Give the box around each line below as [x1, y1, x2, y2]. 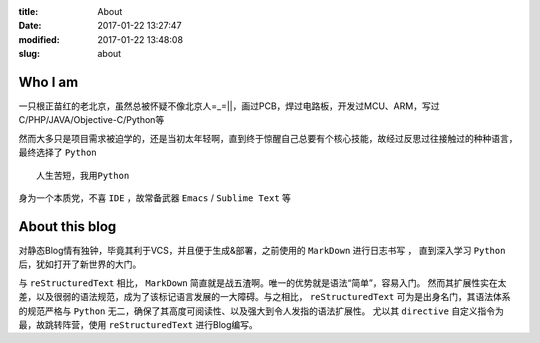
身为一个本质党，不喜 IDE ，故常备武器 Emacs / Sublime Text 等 [18, 192, 292, 204]
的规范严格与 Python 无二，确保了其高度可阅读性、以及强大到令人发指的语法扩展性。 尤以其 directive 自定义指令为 [18, 305, 505, 317]
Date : [18, 20, 42, 32]
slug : [18, 48, 40, 60]
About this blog [18, 218, 117, 235]
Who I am [18, 73, 79, 90]
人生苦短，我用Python [36, 170, 130, 181]
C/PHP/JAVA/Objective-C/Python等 [18, 114, 165, 126]
